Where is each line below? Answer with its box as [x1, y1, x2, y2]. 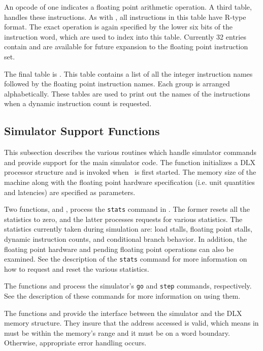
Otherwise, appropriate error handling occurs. [4, 337, 147, 348]
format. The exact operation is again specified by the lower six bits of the [4, 21, 233, 32]
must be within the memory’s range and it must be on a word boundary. [4, 327, 230, 338]
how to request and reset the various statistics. [4, 263, 149, 274]
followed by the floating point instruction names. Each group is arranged [4, 78, 230, 89]
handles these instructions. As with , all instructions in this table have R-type [4, 11, 246, 22]
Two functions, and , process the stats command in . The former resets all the [4, 204, 250, 214]
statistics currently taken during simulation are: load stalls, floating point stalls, [4, 224, 252, 234]
